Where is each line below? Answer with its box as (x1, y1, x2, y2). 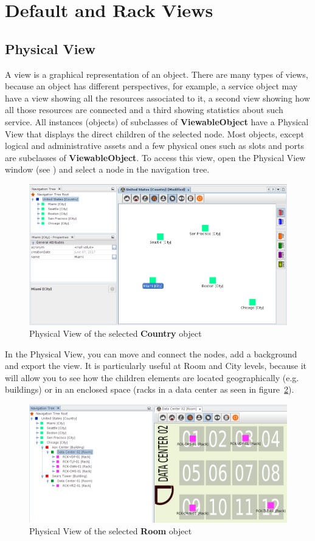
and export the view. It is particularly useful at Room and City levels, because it (5, 359, 307, 372)
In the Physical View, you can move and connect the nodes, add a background (5, 347, 297, 360)
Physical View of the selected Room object (29, 525, 192, 537)
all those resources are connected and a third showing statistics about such (5, 103, 283, 116)
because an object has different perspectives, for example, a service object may (5, 80, 298, 92)
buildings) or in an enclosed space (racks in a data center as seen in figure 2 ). (5, 383, 294, 396)
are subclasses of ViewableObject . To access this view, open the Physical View (5, 151, 306, 164)
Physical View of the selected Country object (29, 327, 202, 340)
